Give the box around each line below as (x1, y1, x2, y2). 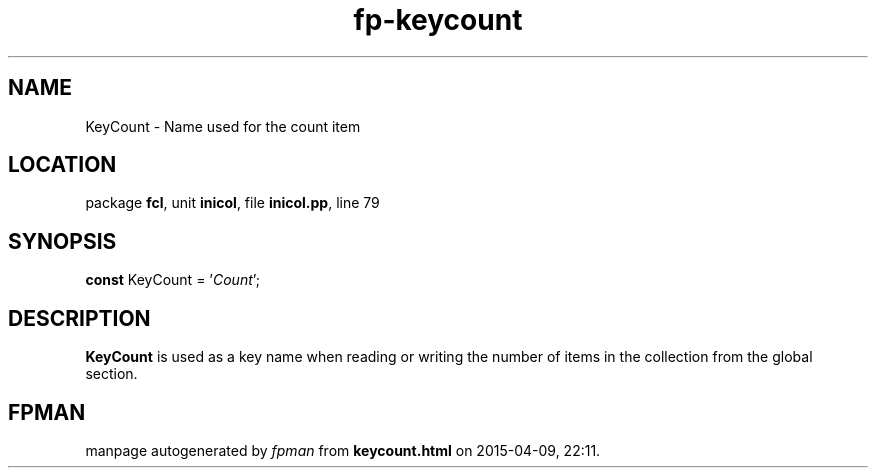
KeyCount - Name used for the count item (85, 117, 361, 135)
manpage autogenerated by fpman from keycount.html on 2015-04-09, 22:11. (85, 441, 601, 459)
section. (85, 365, 138, 383)
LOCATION (8, 152, 117, 178)
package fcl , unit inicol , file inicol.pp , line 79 (85, 194, 380, 212)
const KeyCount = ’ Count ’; (85, 271, 260, 289)
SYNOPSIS (8, 228, 117, 254)
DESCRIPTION (8, 305, 151, 331)
